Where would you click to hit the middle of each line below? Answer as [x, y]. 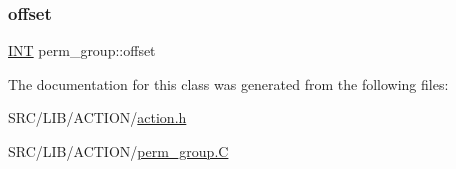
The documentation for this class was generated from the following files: [228, 83]
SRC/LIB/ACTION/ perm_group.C [118, 151]
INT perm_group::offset [82, 50]
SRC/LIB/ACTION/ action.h [97, 117]
